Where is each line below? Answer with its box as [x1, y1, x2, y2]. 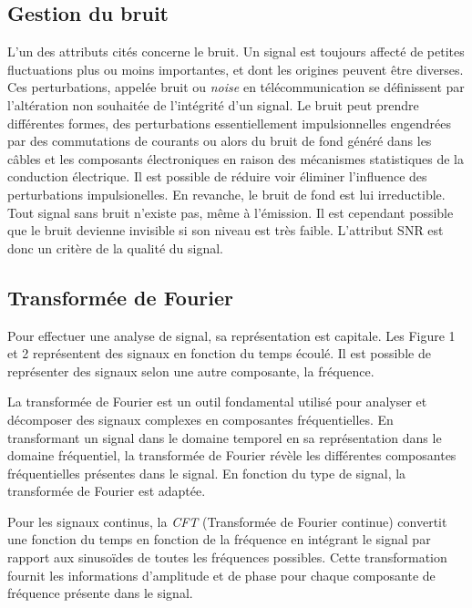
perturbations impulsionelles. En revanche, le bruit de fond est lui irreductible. [7, 184, 446, 203]
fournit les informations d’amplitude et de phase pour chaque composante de [7, 565, 436, 584]
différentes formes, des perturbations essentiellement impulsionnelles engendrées [7, 113, 451, 132]
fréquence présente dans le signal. [7, 583, 193, 603]
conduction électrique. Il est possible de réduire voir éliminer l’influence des [7, 167, 427, 186]
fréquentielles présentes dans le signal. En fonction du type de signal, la [7, 463, 406, 482]
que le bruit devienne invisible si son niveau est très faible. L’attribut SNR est [7, 221, 444, 240]
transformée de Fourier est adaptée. [7, 481, 206, 500]
